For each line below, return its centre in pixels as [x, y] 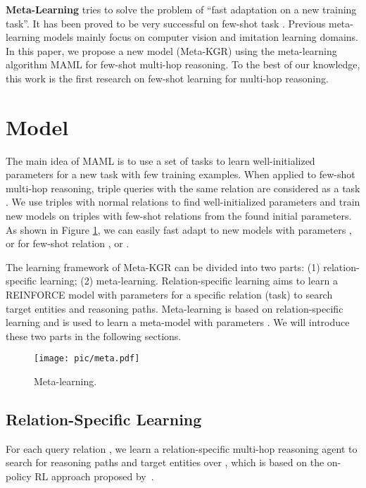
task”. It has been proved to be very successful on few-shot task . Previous [166, 23]
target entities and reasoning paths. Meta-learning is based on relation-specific [175, 308]
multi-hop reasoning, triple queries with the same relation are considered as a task [183, 188]
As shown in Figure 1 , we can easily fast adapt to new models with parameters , [179, 229]
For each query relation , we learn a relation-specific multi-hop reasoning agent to [182, 448]
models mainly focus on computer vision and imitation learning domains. [201, 37]
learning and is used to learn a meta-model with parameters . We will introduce [178, 322]
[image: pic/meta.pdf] [87, 359]
